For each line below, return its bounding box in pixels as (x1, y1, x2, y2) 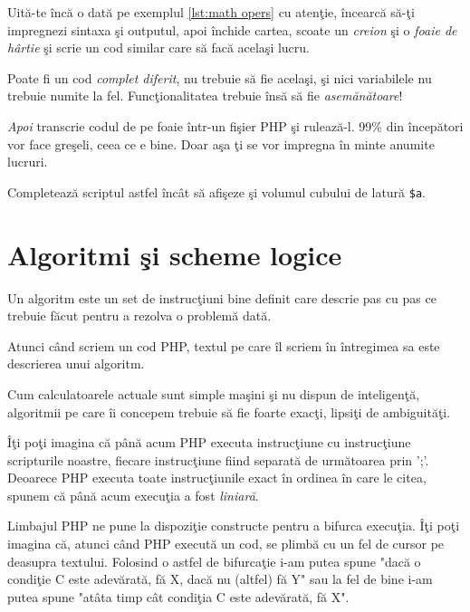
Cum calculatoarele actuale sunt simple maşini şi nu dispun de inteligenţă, (7, 384, 420, 403)
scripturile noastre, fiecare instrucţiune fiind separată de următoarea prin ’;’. (7, 450, 429, 469)
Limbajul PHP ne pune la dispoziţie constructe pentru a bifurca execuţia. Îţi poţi (7, 516, 460, 535)
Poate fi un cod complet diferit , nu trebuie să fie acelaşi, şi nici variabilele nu (7, 68, 432, 87)
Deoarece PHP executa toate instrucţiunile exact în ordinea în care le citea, (7, 468, 427, 487)
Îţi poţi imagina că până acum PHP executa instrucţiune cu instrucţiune (7, 433, 411, 452)
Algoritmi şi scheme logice (7, 235, 342, 273)
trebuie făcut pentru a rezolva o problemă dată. (7, 306, 272, 325)
